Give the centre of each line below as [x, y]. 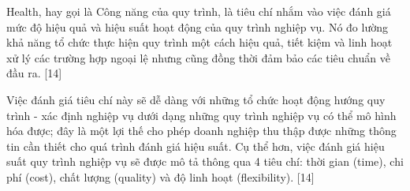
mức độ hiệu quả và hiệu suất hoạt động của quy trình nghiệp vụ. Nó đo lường [197, 26]
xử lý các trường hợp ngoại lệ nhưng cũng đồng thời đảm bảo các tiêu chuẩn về [198, 57]
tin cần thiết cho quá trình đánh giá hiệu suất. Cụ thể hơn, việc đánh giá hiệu [196, 146]
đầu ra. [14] [34, 73]
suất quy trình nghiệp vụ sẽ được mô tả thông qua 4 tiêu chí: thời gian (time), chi [205, 161]
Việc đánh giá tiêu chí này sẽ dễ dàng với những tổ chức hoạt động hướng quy [196, 99]
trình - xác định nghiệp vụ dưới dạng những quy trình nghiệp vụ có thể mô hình [201, 115]
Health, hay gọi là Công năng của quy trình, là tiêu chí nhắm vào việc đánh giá [199, 11]
